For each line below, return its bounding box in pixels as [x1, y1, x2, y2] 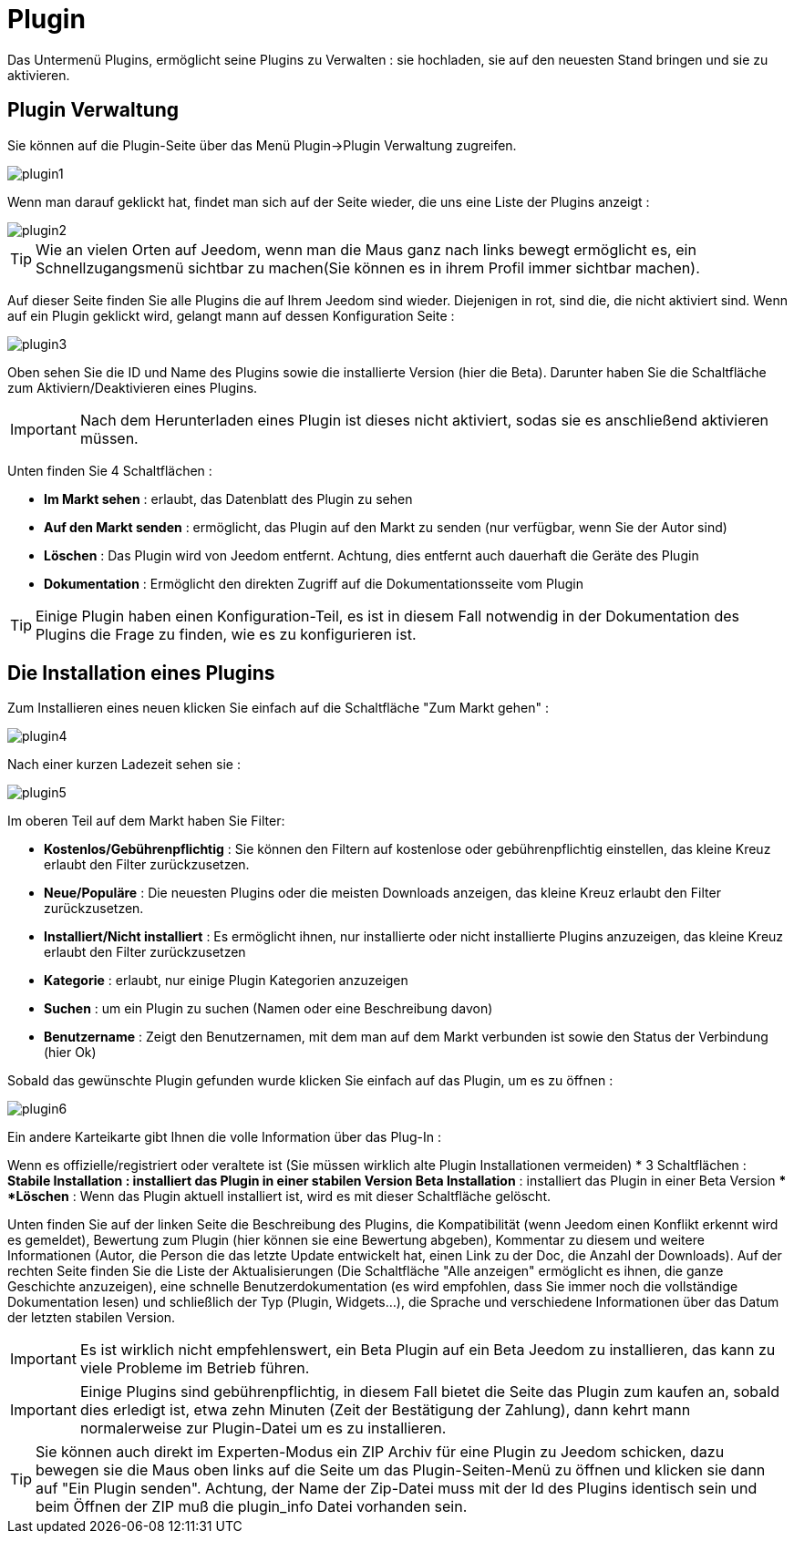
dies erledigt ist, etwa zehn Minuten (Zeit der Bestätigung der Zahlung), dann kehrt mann [79, 1401, 691, 1420]
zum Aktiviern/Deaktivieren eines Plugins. [7, 379, 258, 396]
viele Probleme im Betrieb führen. [79, 1359, 310, 1378]
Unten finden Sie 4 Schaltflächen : [7, 462, 212, 478]
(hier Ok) [44, 1044, 97, 1061]
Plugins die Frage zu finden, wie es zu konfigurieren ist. [36, 624, 417, 643]
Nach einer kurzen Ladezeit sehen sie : [7, 756, 241, 773]
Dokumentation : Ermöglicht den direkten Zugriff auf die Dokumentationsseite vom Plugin [44, 575, 583, 591]
